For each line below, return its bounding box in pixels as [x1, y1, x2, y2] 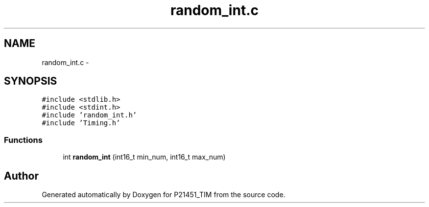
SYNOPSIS [4, 75, 57, 88]
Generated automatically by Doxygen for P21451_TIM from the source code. [42, 190, 286, 199]
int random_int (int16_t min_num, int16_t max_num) [63, 153, 226, 161]
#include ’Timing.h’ [42, 119, 120, 127]
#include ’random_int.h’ [42, 111, 137, 119]
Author [4, 169, 39, 182]
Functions [4, 135, 43, 145]
